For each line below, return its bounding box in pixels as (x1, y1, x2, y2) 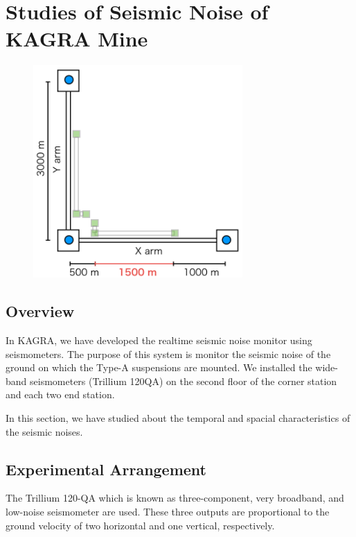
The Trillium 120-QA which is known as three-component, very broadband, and (6, 491, 344, 505)
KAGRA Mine (6, 24, 148, 53)
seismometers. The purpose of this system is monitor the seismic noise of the (6, 346, 331, 361)
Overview (6, 300, 75, 322)
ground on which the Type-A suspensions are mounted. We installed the (6, 360, 312, 375)
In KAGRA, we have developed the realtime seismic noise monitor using (6, 333, 312, 348)
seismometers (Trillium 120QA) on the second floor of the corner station (30, 373, 337, 388)
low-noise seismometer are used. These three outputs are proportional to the (6, 504, 330, 519)
